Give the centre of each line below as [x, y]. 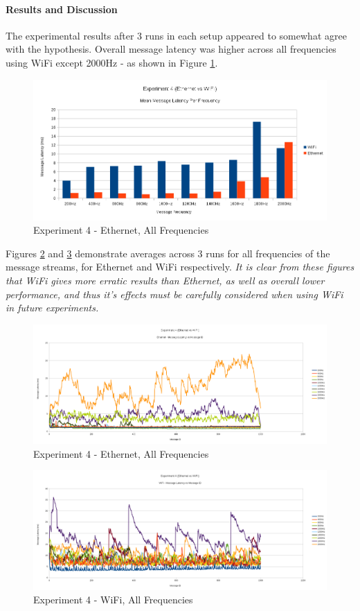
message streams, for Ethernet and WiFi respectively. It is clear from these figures [180, 267]
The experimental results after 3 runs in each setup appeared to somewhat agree [176, 35]
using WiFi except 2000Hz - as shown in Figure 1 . [112, 62]
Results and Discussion [62, 9]
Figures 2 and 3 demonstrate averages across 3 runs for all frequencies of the [168, 253]
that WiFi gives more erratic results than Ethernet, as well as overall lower [165, 281]
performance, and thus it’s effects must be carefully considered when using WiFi [174, 294]
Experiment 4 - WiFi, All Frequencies [113, 600]
